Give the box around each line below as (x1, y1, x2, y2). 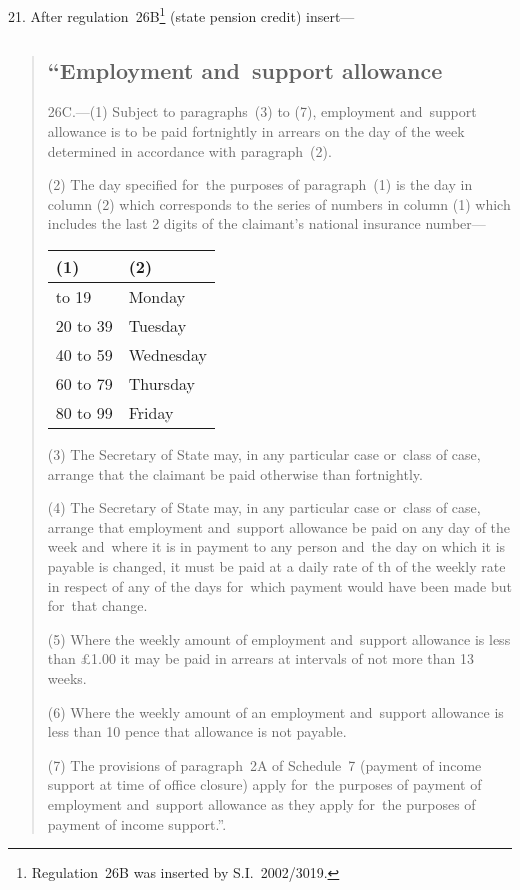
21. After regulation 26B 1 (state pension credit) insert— (8, 3, 355, 26)
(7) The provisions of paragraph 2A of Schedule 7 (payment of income (47, 754, 482, 775)
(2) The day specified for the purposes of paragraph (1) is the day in (47, 174, 473, 195)
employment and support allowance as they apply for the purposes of (47, 793, 476, 814)
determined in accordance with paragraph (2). (47, 140, 332, 161)
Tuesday (128, 314, 187, 338)
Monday (128, 285, 186, 309)
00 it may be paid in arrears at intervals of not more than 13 (101, 648, 475, 669)
